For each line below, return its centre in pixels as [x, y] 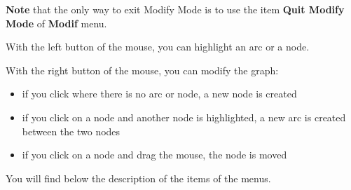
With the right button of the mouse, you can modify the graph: [142, 70]
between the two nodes [71, 131]
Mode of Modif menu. [56, 23]
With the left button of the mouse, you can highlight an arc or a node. [158, 47]
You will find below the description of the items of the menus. [138, 178]
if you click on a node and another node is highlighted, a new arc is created [184, 117]
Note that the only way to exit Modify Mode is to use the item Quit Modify [175, 9]
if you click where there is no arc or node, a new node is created [159, 94]
